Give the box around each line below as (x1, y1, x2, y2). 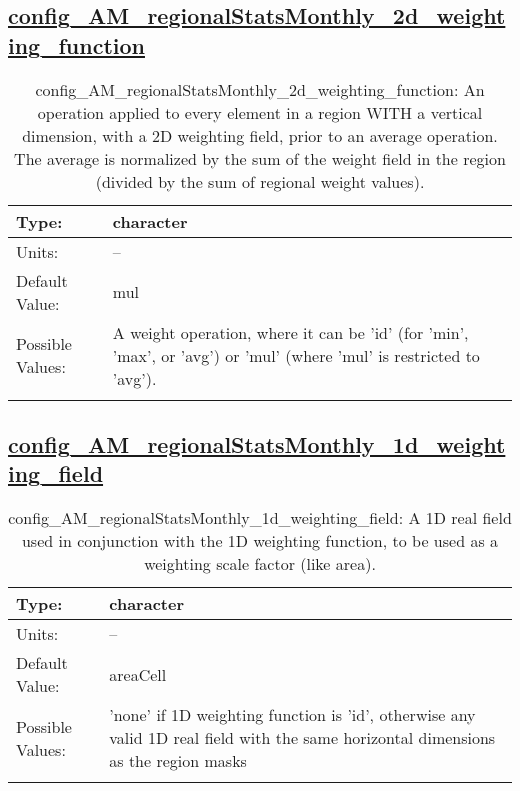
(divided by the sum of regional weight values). (95, 169, 425, 193)
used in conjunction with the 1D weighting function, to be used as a (21, 529, 499, 553)
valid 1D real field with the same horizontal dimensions (109, 726, 496, 750)
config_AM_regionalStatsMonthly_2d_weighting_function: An (35, 77, 485, 101)
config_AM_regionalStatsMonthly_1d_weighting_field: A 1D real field (8, 506, 512, 530)
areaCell (109, 662, 167, 686)
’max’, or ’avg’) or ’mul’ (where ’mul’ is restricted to (112, 343, 480, 367)
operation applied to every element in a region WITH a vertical (37, 100, 483, 124)
